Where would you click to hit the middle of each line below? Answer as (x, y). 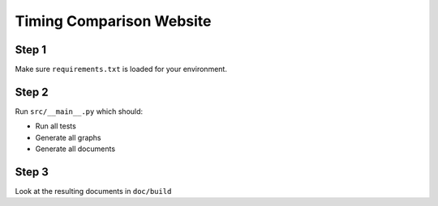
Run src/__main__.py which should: (79, 111)
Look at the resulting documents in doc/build (93, 191)
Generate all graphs (68, 137)
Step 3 (32, 172)
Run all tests (56, 126)
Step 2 (32, 92)
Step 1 (31, 50)
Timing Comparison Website (113, 21)
